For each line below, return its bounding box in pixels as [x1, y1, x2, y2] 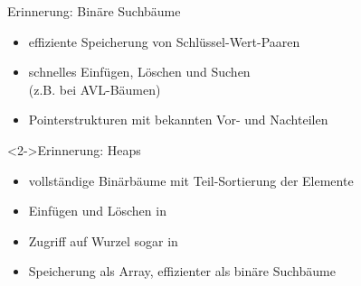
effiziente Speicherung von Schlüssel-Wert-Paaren [28, 32, 300, 51]
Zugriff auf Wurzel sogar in [28, 231, 178, 250]
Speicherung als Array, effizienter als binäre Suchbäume [28, 262, 336, 281]
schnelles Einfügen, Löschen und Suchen [28, 62, 251, 81]
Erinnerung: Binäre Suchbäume [7, 2, 181, 20]
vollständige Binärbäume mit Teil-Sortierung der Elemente [28, 171, 354, 189]
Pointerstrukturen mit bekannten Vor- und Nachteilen [28, 110, 328, 129]
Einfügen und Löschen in [28, 201, 166, 220]
